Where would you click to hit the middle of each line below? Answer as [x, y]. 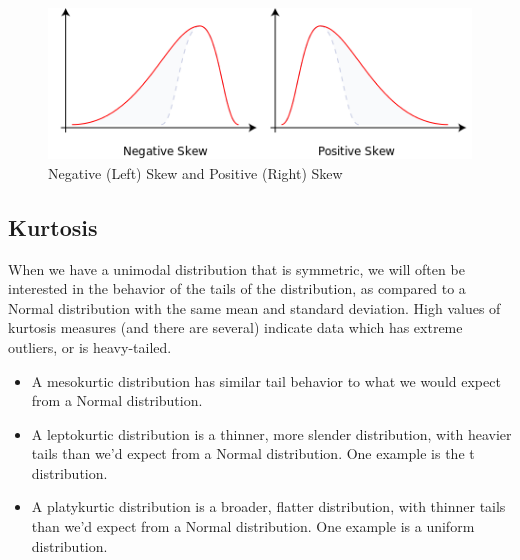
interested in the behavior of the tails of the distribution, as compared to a [237, 288]
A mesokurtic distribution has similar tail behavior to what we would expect [266, 380]
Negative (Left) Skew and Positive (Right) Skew [195, 172]
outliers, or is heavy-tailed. [90, 346]
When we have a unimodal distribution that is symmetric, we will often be [236, 268]
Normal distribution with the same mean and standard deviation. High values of [254, 307]
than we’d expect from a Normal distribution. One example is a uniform [253, 526]
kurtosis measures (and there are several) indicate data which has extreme [235, 327]
